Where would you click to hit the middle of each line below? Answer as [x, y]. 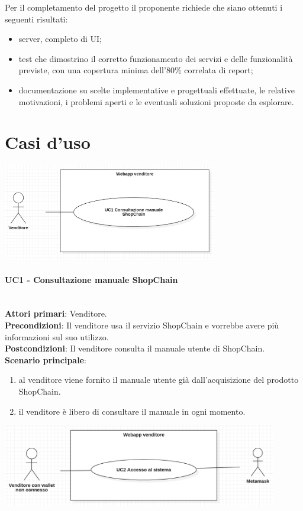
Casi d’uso [48, 142]
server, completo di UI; [60, 39]
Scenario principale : [46, 359]
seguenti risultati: [36, 19]
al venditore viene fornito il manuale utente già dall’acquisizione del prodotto [159, 380]
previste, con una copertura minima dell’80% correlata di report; [136, 70]
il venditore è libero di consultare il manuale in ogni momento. [132, 411]
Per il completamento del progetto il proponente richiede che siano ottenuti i [144, 7]
